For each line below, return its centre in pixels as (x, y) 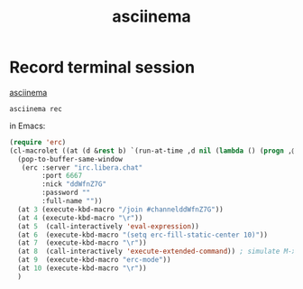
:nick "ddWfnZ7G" (74, 184)
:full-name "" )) (72, 201)
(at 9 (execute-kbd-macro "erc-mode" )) (94, 260)
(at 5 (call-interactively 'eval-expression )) (109, 226)
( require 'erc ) (38, 142)
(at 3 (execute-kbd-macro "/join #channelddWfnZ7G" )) (120, 210)
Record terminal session (102, 67)
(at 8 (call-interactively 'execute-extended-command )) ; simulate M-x (157, 252)
